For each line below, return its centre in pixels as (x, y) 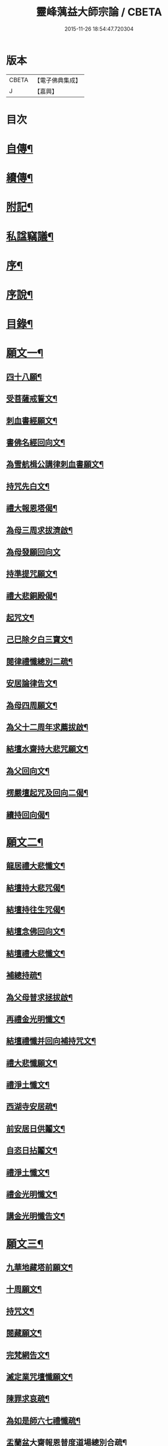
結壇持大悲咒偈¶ (36, 888)
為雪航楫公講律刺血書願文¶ (55, 465)
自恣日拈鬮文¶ (32, 1151)
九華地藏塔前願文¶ (39, 1267)
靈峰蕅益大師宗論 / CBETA (99, 12)
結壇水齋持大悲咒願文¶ (47, 749)
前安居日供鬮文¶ (36, 1128)
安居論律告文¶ (32, 683)
